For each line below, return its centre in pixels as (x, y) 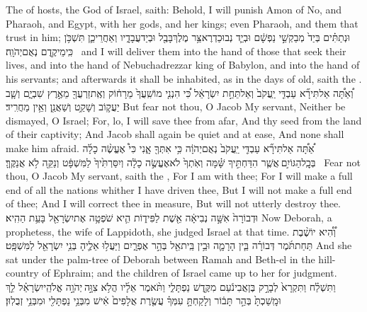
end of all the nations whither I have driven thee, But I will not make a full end (179, 189)
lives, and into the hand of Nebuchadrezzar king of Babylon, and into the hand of (183, 65)
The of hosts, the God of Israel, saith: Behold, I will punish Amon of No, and (174, 9)
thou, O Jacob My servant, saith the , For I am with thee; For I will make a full (179, 176)
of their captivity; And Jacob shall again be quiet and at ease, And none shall (175, 134)
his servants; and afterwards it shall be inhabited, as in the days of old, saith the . (184, 78)
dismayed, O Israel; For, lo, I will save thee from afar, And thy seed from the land (184, 120)
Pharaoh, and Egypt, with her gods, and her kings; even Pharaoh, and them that (182, 23)
